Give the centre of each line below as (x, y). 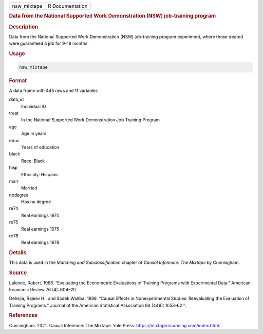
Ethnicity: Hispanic (40, 174)
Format (18, 80)
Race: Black (33, 161)
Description (24, 27)
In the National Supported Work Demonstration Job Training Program (91, 120)
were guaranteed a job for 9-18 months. (49, 43)
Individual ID (34, 106)
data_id (16, 99)
